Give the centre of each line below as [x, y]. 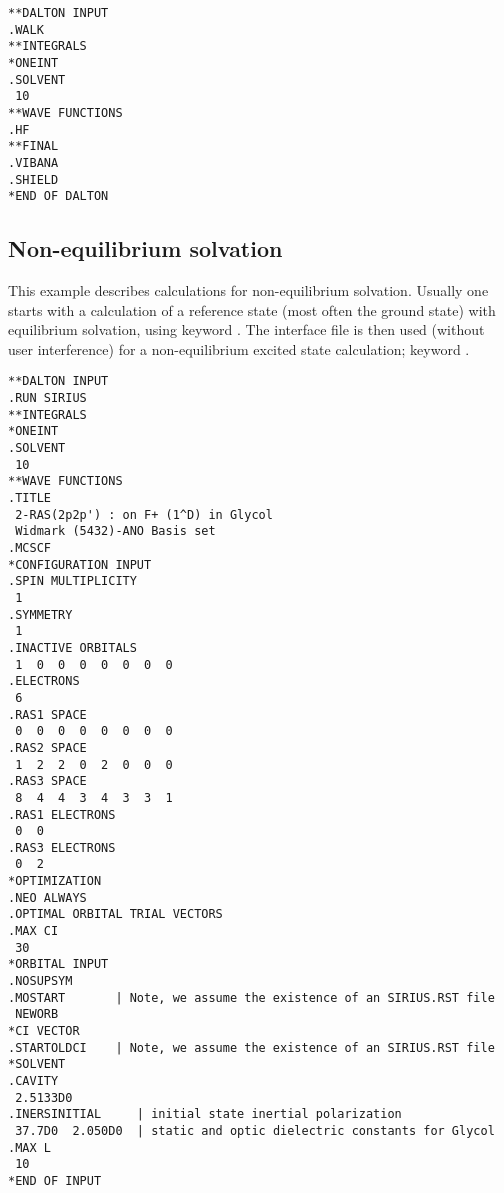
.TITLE [29, 498]
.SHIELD [33, 179]
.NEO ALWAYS [47, 897]
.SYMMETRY [40, 614]
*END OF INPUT [55, 1180]
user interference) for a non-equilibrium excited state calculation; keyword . [239, 348]
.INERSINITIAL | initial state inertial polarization [205, 1114]
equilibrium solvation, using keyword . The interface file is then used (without [246, 329]
